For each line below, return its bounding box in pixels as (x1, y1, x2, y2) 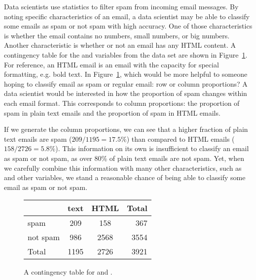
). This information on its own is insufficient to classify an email (55, 143, 249, 154)
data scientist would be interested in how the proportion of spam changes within (4, 88, 247, 98)
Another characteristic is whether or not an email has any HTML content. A (4, 40, 236, 50)
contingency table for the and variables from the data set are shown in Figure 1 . (4, 49, 248, 60)
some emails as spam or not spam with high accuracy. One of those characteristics (4, 21, 253, 31)
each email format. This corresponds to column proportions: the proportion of (4, 97, 240, 108)
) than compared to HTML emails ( (126, 133, 235, 144)
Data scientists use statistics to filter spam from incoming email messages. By (4, 1, 239, 11)
